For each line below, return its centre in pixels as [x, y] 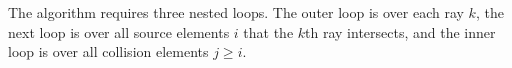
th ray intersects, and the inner [400, 31]
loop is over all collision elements [108, 51]
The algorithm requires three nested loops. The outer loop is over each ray [236, 12]
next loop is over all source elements [119, 31]
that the [268, 31]
